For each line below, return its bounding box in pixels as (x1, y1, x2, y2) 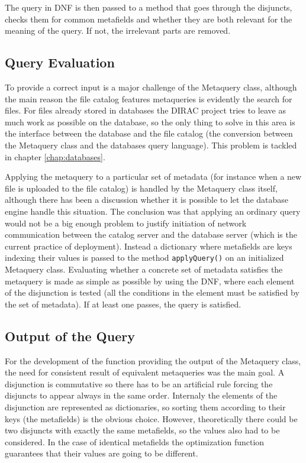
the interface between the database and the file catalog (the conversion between (5, 127, 293, 140)
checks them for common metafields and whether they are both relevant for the (5, 12, 292, 25)
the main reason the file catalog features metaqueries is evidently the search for (5, 92, 292, 105)
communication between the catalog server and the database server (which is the (5, 228, 297, 241)
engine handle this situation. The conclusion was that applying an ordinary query (5, 205, 301, 217)
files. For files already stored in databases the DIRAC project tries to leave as (5, 104, 286, 116)
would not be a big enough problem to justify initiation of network (5, 216, 247, 229)
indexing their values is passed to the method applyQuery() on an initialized (5, 251, 284, 264)
